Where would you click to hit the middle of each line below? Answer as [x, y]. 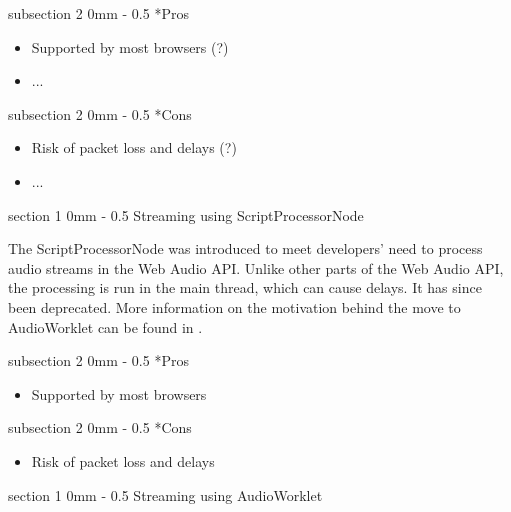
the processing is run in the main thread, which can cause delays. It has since [245, 287]
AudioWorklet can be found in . [105, 326]
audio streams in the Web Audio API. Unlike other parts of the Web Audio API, [256, 267]
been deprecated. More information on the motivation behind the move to [234, 306]
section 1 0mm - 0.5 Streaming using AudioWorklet [165, 494]
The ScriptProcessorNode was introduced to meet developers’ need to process [245, 248]
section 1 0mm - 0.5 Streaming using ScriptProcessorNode [186, 214]
